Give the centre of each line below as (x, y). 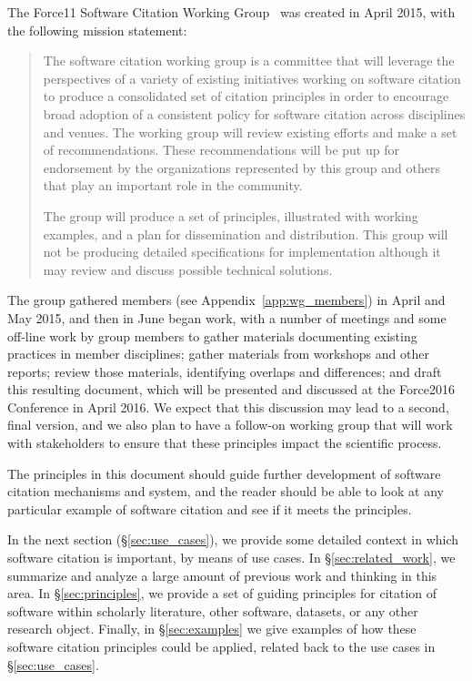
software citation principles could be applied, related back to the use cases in (221, 646)
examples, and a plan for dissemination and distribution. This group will (246, 234)
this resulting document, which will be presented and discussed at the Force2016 (231, 389)
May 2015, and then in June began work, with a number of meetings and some (227, 317)
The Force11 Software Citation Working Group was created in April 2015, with (231, 12)
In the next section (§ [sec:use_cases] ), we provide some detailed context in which (233, 539)
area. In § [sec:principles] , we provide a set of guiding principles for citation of (222, 593)
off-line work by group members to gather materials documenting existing (212, 335)
